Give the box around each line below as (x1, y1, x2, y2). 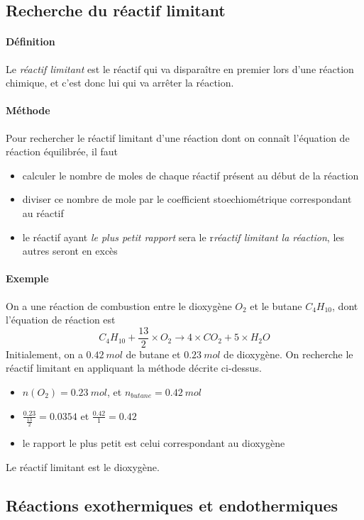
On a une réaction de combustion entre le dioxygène (6, 298, 232, 313)
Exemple (6, 271, 49, 286)
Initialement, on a (6, 346, 83, 361)
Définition (6, 34, 55, 49)
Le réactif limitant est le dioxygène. (6, 459, 160, 474)
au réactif (22, 205, 64, 220)
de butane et (126, 346, 181, 361)
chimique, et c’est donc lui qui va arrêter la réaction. (6, 75, 234, 90)
